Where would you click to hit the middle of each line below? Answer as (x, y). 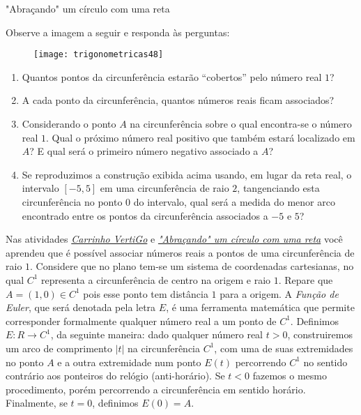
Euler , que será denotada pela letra (81, 307)
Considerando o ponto (69, 124)
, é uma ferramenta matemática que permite (260, 307)
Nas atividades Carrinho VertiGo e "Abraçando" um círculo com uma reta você (174, 239)
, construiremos (320, 334)
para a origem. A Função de (279, 293)
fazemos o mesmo (290, 376)
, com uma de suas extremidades (284, 348)
